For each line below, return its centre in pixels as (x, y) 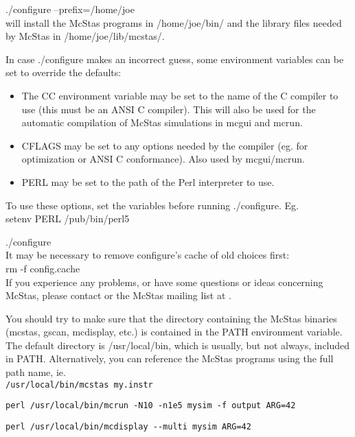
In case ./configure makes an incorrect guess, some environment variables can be (175, 59)
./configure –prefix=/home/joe (70, 9)
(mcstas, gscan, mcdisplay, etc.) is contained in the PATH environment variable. (174, 332)
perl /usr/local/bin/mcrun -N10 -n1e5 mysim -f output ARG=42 (151, 406)
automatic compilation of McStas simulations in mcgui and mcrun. (162, 122)
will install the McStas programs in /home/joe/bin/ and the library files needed (174, 22)
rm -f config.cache (43, 268)
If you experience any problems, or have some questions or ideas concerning (164, 282)
